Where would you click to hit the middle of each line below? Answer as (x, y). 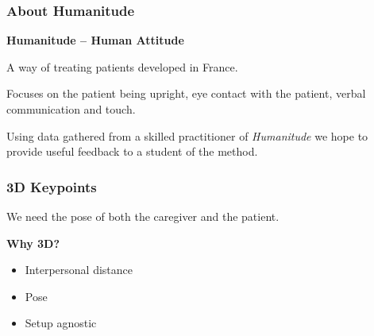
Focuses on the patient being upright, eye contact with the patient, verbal (186, 93)
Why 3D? (33, 243)
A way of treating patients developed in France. (122, 66)
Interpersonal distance (79, 270)
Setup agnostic (61, 323)
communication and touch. (71, 109)
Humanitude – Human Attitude (95, 40)
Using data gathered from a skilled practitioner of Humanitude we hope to (187, 135)
